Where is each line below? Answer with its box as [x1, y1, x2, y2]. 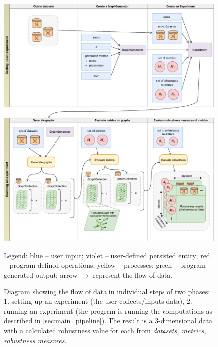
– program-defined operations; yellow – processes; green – [4, 260, 178, 270]
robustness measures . [4, 335, 67, 345]
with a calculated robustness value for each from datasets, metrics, [4, 325, 206, 335]
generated [4, 270, 34, 280]
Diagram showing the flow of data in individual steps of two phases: [4, 286, 210, 296]
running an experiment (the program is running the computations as [4, 305, 213, 316]
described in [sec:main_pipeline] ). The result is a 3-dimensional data [4, 315, 213, 326]
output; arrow [35, 270, 78, 280]
